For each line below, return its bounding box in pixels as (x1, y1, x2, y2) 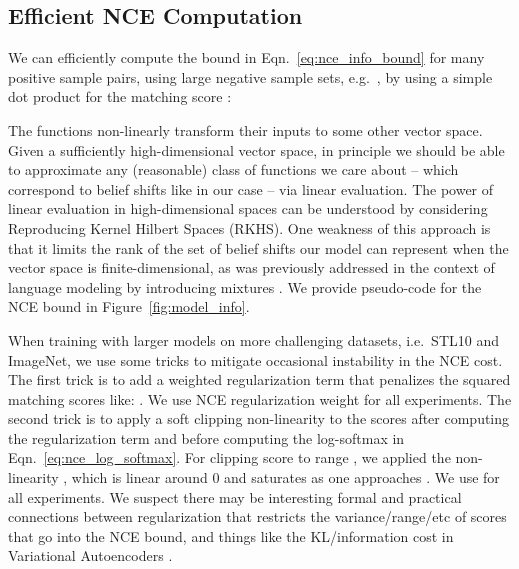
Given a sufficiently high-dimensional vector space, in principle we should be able (8, 139, 505, 160)
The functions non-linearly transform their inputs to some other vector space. (8, 119, 483, 140)
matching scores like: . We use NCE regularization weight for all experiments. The (8, 388, 512, 409)
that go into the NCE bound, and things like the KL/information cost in (8, 525, 454, 546)
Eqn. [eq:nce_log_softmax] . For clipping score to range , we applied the (8, 447, 451, 468)
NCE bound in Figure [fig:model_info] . (8, 296, 250, 317)
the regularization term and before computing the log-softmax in (8, 427, 405, 448)
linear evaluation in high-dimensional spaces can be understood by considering (8, 198, 488, 219)
